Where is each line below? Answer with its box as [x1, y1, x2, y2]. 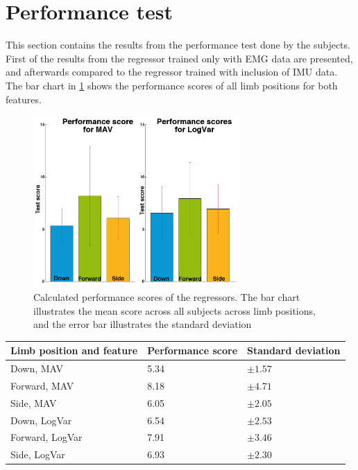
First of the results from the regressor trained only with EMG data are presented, [6, 51, 353, 65]
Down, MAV [10, 361, 64, 376]
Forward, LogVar [10, 430, 83, 444]
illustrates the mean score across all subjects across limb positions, [33, 303, 316, 317]
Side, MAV [10, 395, 57, 410]
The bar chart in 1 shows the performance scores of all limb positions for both [6, 78, 338, 92]
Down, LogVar [10, 412, 72, 427]
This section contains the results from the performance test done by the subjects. [6, 37, 350, 52]
